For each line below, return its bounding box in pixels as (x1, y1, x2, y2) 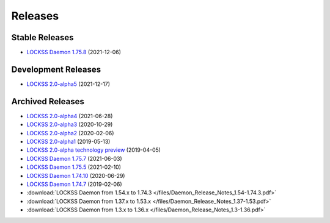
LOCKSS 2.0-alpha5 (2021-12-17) (26, 80, 110, 88)
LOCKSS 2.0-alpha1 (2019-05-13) (26, 138, 111, 146)
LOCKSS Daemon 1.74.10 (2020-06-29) (26, 172, 125, 179)
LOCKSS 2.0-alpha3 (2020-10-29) (26, 121, 113, 128)
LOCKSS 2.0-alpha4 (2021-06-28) (26, 112, 113, 119)
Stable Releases (11, 32, 74, 43)
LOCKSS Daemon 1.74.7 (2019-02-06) (26, 180, 122, 188)
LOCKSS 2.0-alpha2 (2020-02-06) (26, 129, 114, 136)
